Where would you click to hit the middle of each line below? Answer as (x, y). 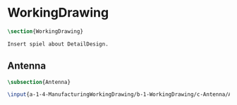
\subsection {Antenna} (39, 82)
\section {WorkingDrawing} (45, 31)
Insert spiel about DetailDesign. (58, 44)
